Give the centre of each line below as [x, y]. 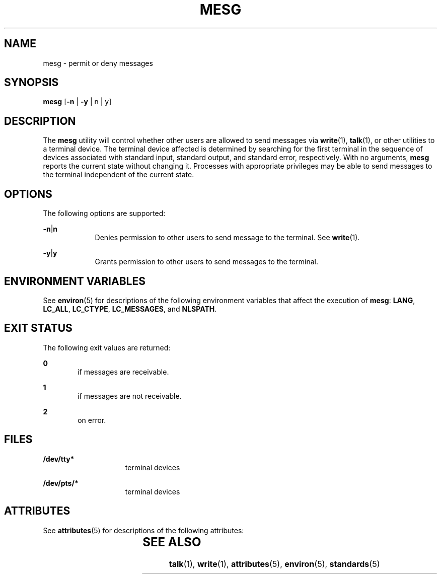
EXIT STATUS [38, 328]
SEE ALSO [172, 542]
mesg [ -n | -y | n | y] [77, 102]
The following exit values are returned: [107, 347]
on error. [92, 420]
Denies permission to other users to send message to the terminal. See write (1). [227, 238]
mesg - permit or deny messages [98, 63]
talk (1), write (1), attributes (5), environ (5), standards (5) [274, 564]
